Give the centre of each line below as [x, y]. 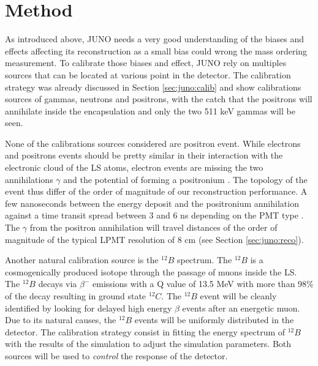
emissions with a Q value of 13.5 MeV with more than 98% [203, 284]
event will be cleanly [238, 296]
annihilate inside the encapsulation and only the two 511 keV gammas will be [150, 110]
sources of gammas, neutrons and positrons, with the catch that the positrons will [159, 99]
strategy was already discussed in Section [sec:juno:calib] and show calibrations [153, 87]
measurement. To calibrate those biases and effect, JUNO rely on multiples [146, 63]
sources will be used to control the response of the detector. [116, 355]
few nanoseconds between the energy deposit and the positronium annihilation [152, 203]
